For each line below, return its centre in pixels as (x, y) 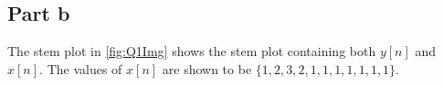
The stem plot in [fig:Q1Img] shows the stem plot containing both (192, 51)
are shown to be (207, 68)
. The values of (81, 68)
